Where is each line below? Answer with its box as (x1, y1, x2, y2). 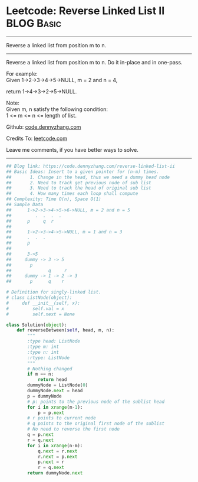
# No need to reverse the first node (27, 426, 120, 432)
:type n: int (27, 349, 60, 355)
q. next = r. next (37, 448, 78, 454)
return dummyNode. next (27, 470, 83, 476)
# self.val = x (6, 305, 65, 311)
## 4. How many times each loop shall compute (6, 191, 138, 197)
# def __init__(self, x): (6, 300, 81, 306)
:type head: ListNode (27, 338, 81, 344)
